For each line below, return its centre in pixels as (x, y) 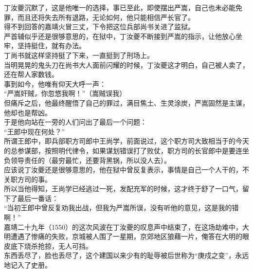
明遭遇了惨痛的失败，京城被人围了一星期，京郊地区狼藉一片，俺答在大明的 (123, 236)
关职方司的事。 (28, 179)
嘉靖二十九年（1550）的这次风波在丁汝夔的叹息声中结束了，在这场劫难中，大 (126, 227)
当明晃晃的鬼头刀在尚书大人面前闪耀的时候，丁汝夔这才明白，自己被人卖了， (126, 64)
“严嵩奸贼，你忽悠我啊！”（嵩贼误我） (65, 93)
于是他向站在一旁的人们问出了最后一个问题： (75, 122)
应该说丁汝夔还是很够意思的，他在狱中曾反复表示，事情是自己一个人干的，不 (126, 170)
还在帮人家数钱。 (31, 74)
